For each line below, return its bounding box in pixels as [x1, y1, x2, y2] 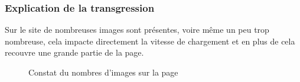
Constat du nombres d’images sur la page [28, 66, 178, 78]
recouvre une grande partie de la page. [5, 46, 144, 59]
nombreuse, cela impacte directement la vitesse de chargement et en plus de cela [5, 35, 295, 47]
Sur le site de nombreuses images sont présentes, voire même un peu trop [5, 23, 269, 36]
